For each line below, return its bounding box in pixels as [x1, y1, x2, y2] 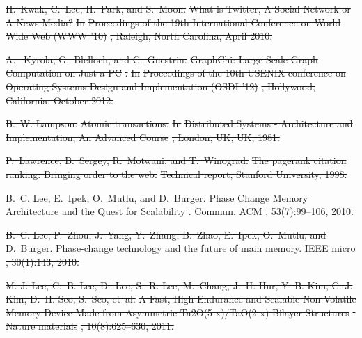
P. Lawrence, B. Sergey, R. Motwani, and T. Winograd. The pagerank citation [6, 153, 347, 168]
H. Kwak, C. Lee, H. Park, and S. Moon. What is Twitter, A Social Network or [6, 1, 351, 15]
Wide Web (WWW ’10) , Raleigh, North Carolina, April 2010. [6, 29, 273, 43]
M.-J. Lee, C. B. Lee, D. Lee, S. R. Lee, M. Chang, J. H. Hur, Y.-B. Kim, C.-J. [6, 277, 353, 292]
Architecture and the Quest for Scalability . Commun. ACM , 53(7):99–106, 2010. [6, 204, 354, 218]
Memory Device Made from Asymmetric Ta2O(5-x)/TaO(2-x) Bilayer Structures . [6, 305, 356, 319]
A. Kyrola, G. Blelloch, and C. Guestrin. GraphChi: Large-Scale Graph [6, 51, 318, 66]
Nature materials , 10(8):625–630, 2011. [6, 319, 174, 333]
